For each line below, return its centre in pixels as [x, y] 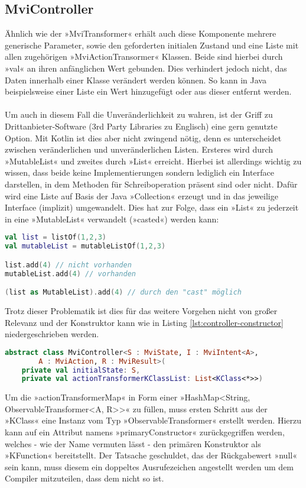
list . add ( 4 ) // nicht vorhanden [68, 265]
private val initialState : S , [81, 370]
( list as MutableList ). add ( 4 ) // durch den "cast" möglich [123, 293]
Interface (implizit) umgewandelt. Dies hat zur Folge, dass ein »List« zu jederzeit [152, 207]
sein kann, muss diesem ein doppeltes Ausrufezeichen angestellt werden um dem [149, 466]
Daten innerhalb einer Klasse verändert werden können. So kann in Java [136, 80]
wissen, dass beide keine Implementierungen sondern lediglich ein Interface [139, 172]
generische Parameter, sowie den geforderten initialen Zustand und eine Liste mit [152, 45]
